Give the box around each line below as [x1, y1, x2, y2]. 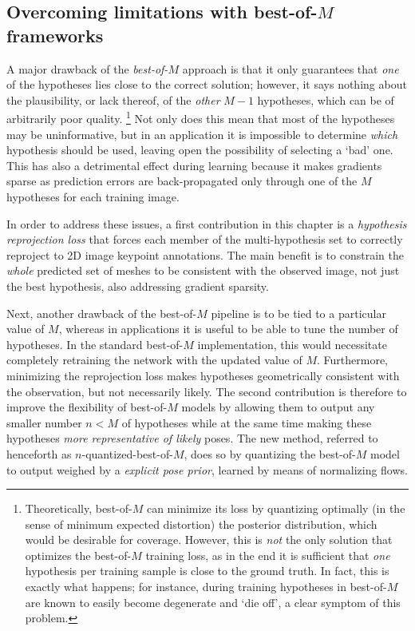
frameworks [6, 22, 104, 47]
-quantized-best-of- [81, 445, 173, 462]
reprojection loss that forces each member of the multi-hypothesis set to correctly [6, 231, 403, 248]
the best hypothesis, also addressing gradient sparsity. [6, 277, 269, 294]
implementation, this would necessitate [197, 335, 387, 352]
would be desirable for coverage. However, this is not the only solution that [25, 531, 393, 548]
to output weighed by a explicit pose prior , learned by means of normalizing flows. [6, 461, 408, 478]
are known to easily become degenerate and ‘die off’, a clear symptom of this [25, 593, 401, 610]
